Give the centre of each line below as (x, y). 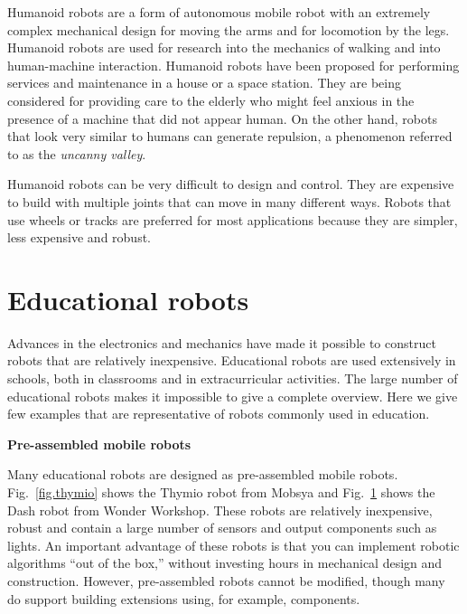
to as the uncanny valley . (77, 153)
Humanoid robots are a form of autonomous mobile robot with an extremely (219, 12)
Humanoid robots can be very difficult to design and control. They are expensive (231, 184)
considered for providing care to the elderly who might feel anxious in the (211, 100)
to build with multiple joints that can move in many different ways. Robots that (229, 201)
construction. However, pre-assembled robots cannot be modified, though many (226, 580)
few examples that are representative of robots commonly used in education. (219, 414)
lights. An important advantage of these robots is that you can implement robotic (233, 545)
